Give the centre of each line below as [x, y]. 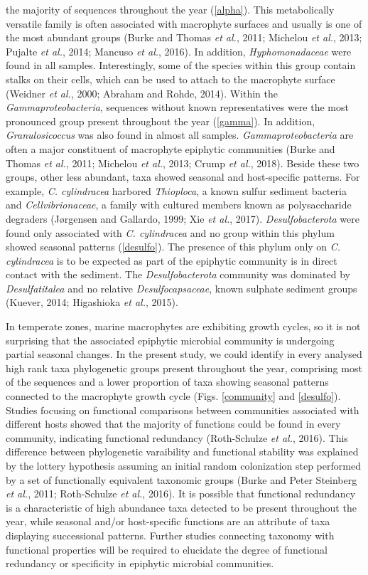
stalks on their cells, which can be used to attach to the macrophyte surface [171, 79]
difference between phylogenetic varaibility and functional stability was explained [182, 452]
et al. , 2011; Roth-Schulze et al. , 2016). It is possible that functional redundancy [181, 494]
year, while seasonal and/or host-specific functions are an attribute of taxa [168, 521]
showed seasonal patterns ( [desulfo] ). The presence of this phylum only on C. [173, 247]
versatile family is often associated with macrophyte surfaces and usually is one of [184, 23]
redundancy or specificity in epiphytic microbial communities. [140, 563]
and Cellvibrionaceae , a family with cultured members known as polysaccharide [179, 205]
